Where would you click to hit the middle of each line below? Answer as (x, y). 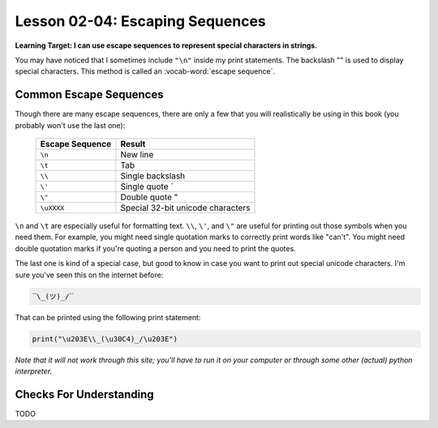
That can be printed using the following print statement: (108, 317)
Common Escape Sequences (89, 94)
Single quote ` (147, 186)
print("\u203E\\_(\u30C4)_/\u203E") (105, 339)
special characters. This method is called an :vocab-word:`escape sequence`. (145, 71)
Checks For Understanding (84, 394)
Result (133, 144)
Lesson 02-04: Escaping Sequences (141, 21)
